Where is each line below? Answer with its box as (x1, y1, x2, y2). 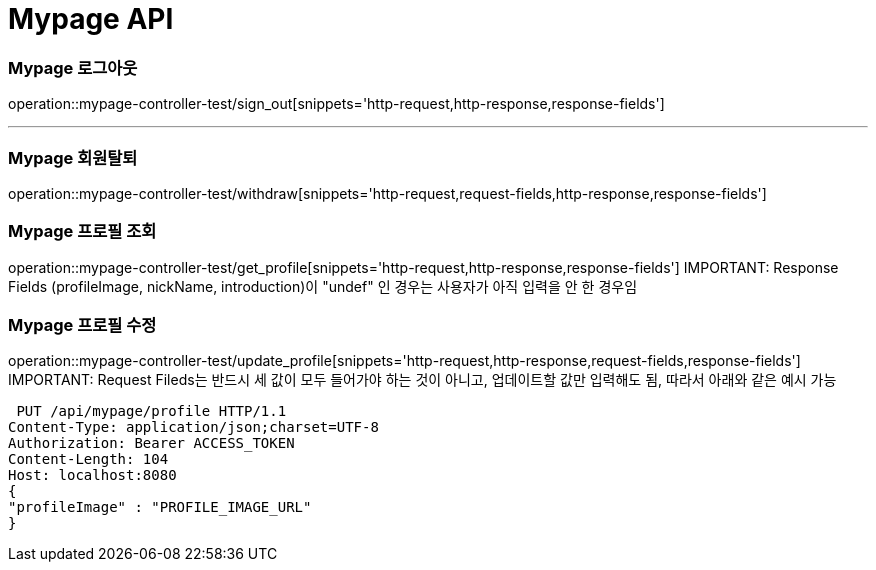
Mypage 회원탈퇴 (8, 147, 138, 168)
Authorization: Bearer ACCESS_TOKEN (8, 435, 295, 452)
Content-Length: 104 (8, 451, 169, 468)
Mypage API (8, 2, 174, 36)
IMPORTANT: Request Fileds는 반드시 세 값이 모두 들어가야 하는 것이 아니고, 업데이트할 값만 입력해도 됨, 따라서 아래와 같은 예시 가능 (8, 371, 837, 389)
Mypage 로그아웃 (8, 57, 138, 78)
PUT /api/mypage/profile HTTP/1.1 (16, 403, 287, 420)
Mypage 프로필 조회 (8, 221, 157, 242)
